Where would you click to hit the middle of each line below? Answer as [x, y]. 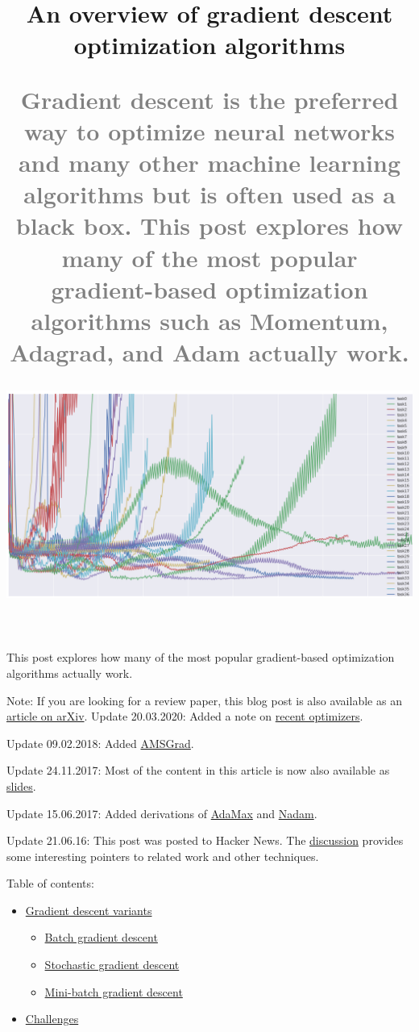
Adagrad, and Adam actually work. [209, 352]
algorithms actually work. [70, 673]
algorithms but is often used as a [209, 194]
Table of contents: [50, 883]
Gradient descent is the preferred [209, 99]
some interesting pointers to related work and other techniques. [163, 856]
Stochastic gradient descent [112, 965]
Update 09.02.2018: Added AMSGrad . [100, 743]
